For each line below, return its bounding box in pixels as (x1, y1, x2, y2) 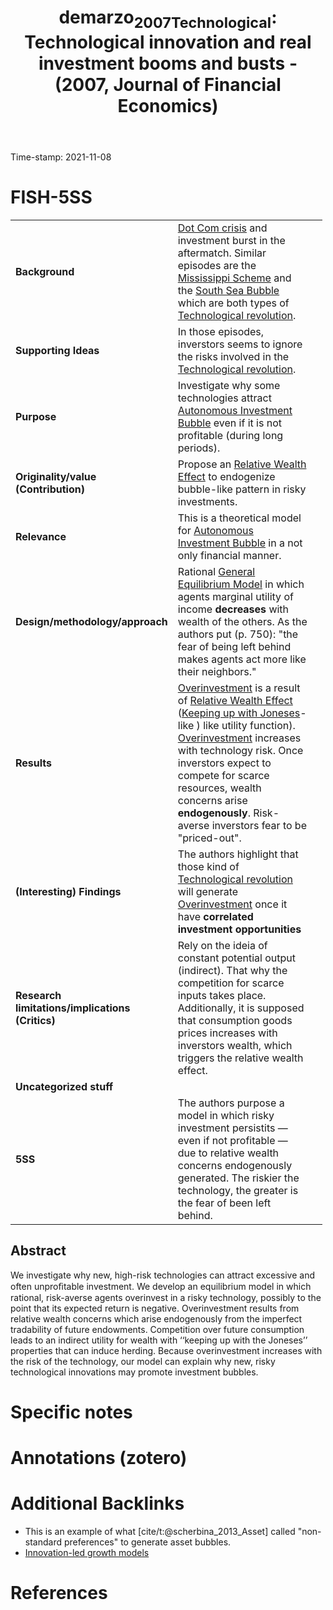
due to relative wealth (177, 1146, 280, 1160)
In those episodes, (177, 324, 265, 338)
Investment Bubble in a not (177, 536, 303, 550)
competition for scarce (177, 976, 285, 990)
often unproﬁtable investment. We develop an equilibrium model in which (10, 1280, 312, 1292)
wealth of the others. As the (177, 614, 308, 628)
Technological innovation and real (24, 31, 312, 53)
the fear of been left (177, 1196, 272, 1210)
